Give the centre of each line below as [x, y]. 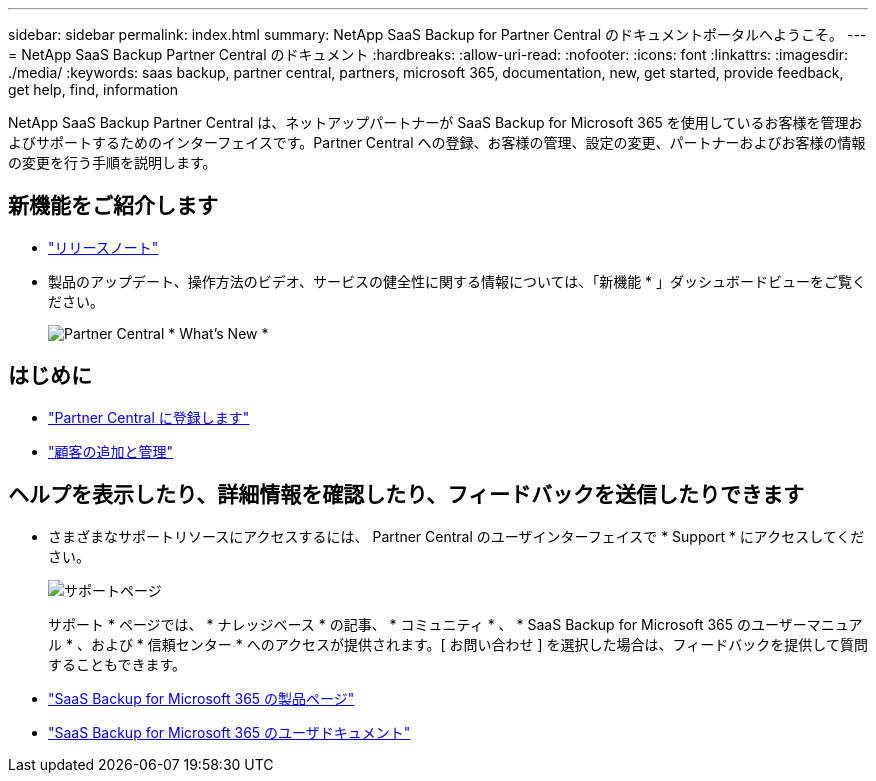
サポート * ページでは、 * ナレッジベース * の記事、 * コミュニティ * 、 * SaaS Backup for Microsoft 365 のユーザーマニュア [455, 624]
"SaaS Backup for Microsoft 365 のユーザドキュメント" [229, 732]
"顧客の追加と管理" [111, 451]
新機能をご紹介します [113, 206]
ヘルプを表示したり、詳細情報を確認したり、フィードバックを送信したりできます [406, 495]
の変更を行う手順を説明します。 [112, 162]
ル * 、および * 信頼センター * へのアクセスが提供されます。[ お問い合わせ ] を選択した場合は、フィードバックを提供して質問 [458, 644]
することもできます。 [117, 664]
